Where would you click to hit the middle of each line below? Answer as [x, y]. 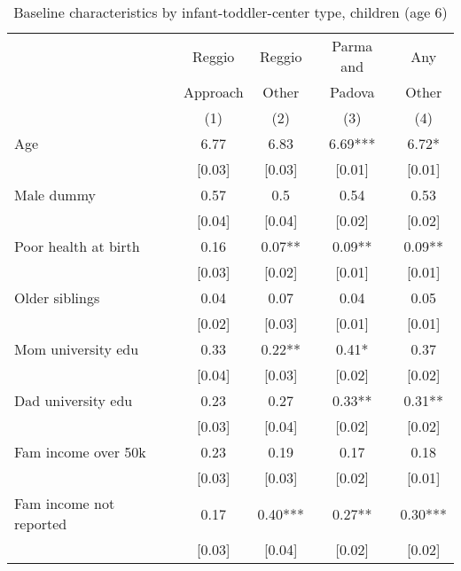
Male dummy [55, 195]
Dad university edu [74, 400]
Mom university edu [77, 349]
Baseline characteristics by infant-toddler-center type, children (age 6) [230, 12]
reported [41, 524]
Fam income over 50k [80, 452]
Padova [352, 92]
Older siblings [57, 297]
